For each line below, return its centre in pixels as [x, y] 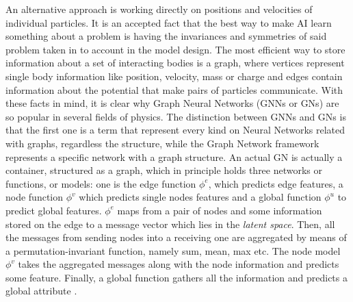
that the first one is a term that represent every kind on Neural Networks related [175, 130]
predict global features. [54, 210]
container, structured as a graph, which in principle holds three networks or [164, 170]
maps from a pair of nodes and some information [220, 210]
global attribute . [41, 291]
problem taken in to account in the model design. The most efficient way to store [175, 49]
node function [35, 197]
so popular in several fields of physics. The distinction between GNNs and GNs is [176, 116]
